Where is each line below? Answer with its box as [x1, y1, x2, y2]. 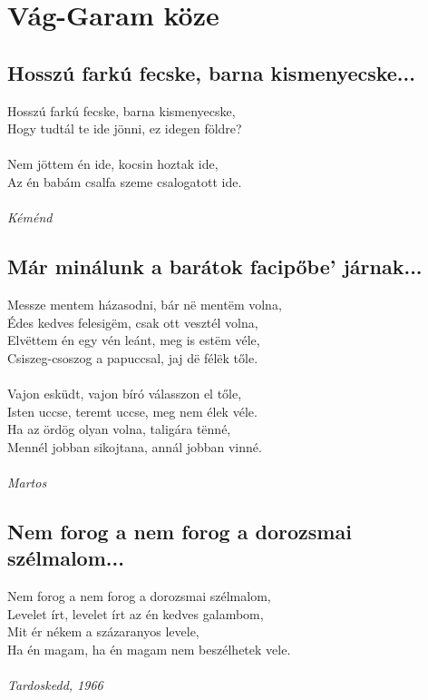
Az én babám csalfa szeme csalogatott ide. [7, 172, 242, 191]
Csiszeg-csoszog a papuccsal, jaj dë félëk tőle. [7, 348, 258, 367]
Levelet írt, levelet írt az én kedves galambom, [7, 604, 264, 623]
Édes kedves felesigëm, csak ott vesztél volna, [7, 312, 258, 331]
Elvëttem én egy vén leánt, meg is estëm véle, [7, 330, 260, 350]
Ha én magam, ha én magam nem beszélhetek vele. [7, 639, 291, 658]
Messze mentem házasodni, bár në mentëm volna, [7, 294, 282, 313]
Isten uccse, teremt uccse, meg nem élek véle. [7, 401, 258, 420]
